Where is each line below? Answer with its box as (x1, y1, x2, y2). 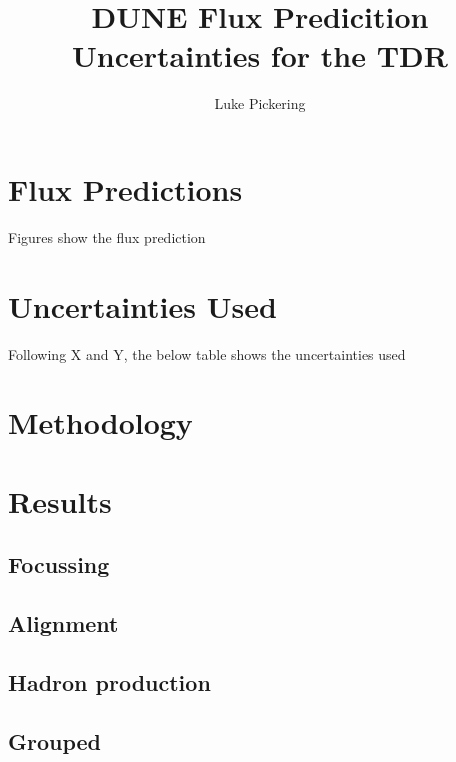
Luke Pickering (214, 93, 306, 114)
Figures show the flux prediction (8, 226, 206, 247)
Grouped (8, 725, 102, 756)
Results (8, 480, 112, 521)
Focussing (8, 549, 110, 580)
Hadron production (8, 666, 211, 697)
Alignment (8, 608, 119, 639)
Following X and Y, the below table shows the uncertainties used (8, 343, 406, 364)
